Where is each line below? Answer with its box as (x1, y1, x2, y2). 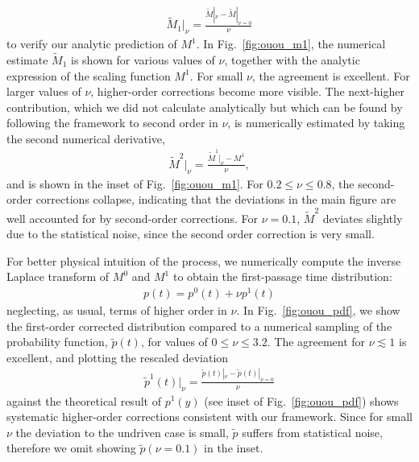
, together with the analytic (224, 51, 360, 68)
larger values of (6, 83, 81, 100)
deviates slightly (322, 209, 403, 226)
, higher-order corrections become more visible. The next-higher (90, 83, 404, 100)
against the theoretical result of (6, 392, 161, 409)
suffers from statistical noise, (242, 423, 383, 440)
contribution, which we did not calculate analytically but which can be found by (6, 98, 403, 115)
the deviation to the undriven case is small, (15, 423, 229, 440)
